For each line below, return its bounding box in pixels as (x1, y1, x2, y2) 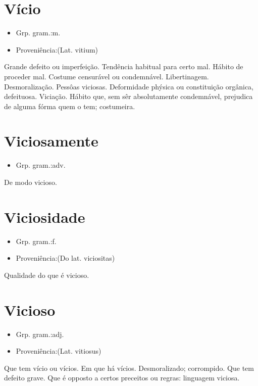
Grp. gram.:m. (16, 27, 61, 38)
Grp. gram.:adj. (16, 328, 64, 339)
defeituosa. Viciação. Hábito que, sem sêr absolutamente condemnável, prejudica (4, 91, 253, 102)
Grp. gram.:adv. (16, 160, 66, 170)
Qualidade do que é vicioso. (4, 269, 89, 280)
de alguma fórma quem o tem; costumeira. (4, 101, 135, 111)
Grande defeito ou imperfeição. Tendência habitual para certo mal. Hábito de (4, 61, 243, 72)
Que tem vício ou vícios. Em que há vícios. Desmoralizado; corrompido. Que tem (4, 362, 254, 373)
